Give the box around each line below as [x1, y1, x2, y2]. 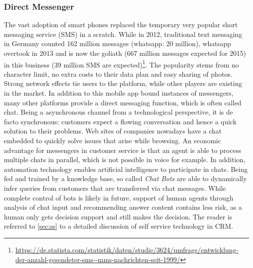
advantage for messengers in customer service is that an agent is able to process [4, 145, 241, 155]
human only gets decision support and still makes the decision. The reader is [4, 211, 233, 221]
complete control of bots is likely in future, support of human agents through [4, 192, 234, 202]
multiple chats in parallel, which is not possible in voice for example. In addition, [4, 154, 246, 165]
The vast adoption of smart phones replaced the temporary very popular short [4, 19, 238, 30]
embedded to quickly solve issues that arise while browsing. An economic [4, 135, 221, 145]
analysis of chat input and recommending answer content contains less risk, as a [4, 202, 242, 212]
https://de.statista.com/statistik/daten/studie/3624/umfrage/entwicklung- [15, 244, 239, 254]
